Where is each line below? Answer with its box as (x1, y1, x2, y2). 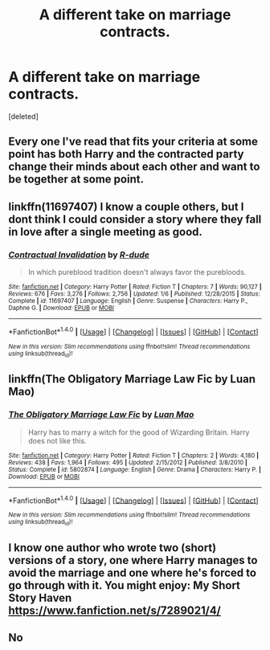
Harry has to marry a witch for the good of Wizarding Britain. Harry (27, 427, 250, 437)
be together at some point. (8, 173, 145, 186)
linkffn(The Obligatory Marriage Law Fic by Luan (8, 372, 256, 386)
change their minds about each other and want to (8, 160, 260, 174)
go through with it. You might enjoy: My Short (8, 578, 241, 592)
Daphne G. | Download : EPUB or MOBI (8, 304, 115, 313)
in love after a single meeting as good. (8, 225, 203, 239)
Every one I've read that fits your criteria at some (8, 135, 259, 149)
